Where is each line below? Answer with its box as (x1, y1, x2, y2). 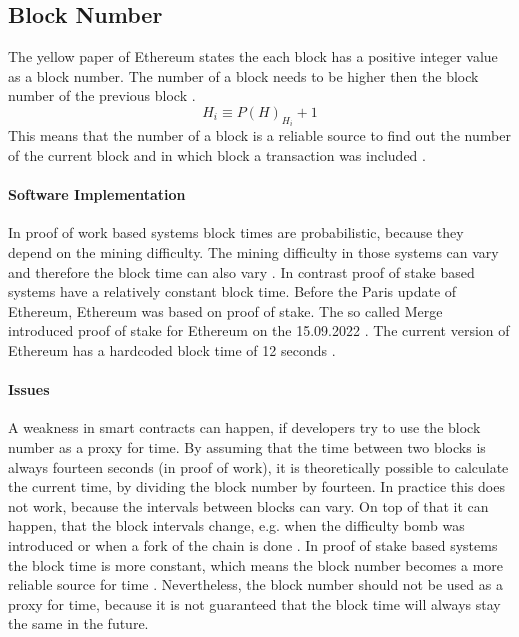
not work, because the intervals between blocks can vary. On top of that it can (8, 495, 489, 516)
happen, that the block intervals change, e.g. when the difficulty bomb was (8, 515, 465, 536)
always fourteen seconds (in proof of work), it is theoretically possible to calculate (8, 456, 509, 477)
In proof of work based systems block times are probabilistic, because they (8, 222, 464, 243)
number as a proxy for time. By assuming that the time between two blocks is (8, 436, 486, 457)
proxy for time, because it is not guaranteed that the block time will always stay (8, 593, 501, 614)
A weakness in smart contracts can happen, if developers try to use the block (8, 417, 481, 438)
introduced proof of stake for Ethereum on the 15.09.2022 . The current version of (8, 320, 510, 341)
